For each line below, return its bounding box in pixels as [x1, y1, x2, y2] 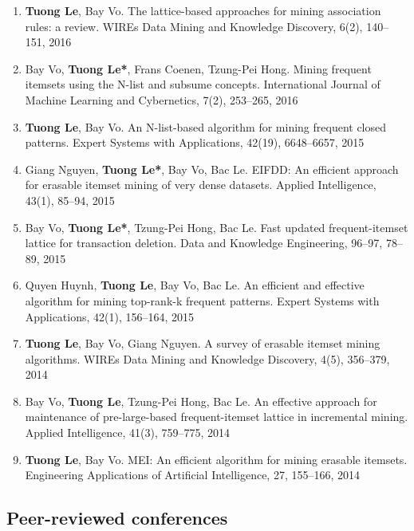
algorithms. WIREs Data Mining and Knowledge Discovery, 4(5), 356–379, [25, 350, 390, 367]
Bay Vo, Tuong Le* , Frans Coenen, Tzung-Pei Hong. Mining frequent [25, 60, 372, 77]
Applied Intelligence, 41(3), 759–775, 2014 [25, 424, 231, 441]
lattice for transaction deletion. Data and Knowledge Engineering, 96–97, [25, 234, 383, 251]
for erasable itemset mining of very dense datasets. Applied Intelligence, [25, 176, 377, 193]
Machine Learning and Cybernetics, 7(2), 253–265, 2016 [25, 91, 298, 108]
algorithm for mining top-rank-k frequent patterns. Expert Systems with [25, 292, 380, 309]
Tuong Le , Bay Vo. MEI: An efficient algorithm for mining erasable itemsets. [25, 450, 408, 467]
